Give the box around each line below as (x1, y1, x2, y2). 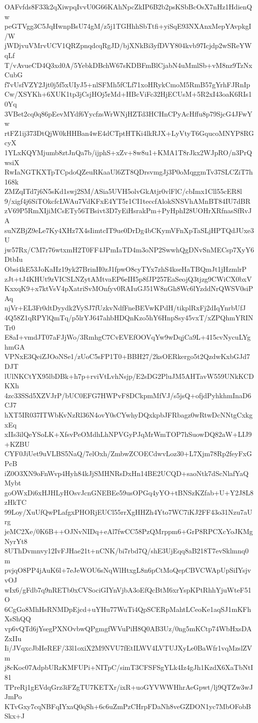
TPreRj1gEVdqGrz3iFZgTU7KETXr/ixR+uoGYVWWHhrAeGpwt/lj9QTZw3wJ (4, 681, 253, 692)
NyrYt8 (4, 536, 28, 546)
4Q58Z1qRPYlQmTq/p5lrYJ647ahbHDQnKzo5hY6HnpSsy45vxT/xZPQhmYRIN (4, 312, 254, 322)
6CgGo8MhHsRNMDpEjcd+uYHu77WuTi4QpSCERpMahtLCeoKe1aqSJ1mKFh (4, 603, 252, 614)
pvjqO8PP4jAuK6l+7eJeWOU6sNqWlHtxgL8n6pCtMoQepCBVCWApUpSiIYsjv (4, 565, 251, 575)
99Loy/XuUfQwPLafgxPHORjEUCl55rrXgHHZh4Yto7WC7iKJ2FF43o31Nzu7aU (4, 506, 253, 517)
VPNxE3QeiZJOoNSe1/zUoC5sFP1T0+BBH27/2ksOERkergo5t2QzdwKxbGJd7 (4, 351, 250, 361)
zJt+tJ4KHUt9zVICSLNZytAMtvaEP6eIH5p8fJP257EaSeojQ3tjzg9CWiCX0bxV (4, 273, 252, 284)
